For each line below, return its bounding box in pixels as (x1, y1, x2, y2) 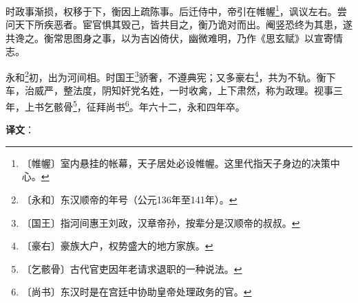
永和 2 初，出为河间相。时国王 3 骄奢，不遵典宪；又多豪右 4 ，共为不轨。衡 (6, 68, 326, 84)
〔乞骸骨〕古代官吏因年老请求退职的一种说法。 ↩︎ (21, 261, 242, 276)
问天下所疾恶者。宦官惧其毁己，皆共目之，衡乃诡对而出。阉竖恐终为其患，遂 (6, 17, 352, 32)
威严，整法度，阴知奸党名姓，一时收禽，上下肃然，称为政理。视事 (34, 83, 333, 98)
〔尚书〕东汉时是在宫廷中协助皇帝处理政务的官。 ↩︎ (21, 284, 252, 299)
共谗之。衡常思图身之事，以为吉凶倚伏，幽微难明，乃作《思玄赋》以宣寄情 (6, 30, 343, 45)
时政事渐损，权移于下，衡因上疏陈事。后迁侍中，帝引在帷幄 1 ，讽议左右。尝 (6, 2, 347, 18)
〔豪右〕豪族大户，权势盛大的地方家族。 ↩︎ (21, 238, 213, 253)
